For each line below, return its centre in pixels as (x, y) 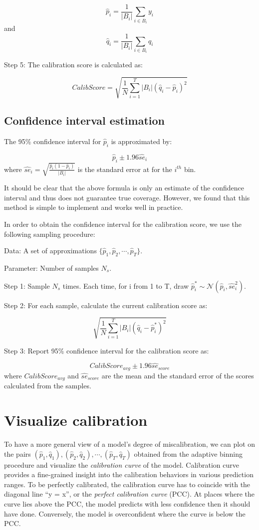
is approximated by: (141, 141)
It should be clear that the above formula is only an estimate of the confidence (124, 188)
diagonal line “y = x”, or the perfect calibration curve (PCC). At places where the (129, 494)
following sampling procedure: (50, 234)
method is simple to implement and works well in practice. (94, 207)
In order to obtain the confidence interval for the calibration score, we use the (123, 224)
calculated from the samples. (48, 386)
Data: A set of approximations (50, 251)
